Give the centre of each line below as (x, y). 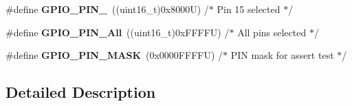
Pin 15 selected (249, 9)
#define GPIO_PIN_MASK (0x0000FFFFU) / (114, 55)
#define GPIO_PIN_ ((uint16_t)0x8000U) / (107, 9)
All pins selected (272, 32)
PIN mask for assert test (282, 55)
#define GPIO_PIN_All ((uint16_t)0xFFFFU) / (118, 32)
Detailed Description (81, 92)
